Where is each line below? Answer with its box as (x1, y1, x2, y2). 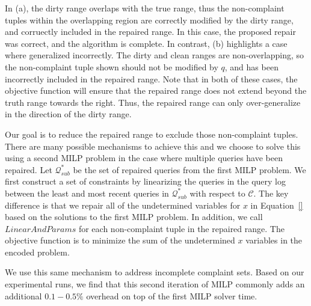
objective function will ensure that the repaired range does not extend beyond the (5, 84, 307, 97)
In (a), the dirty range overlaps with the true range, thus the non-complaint (5, 2, 285, 14)
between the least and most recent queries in (5, 186, 169, 199)
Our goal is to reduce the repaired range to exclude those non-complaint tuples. (5, 127, 298, 140)
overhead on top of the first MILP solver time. (86, 289, 257, 302)
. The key (253, 186, 289, 199)
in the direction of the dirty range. (5, 108, 132, 120)
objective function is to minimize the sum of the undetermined (5, 234, 235, 246)
